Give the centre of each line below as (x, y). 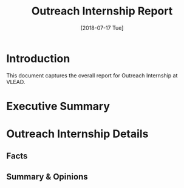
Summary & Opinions (47, 177)
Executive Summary (58, 106)
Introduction (38, 58)
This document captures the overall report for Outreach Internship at (92, 75)
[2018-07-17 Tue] (102, 28)
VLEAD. (16, 82)
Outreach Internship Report (102, 11)
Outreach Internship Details (77, 134)
